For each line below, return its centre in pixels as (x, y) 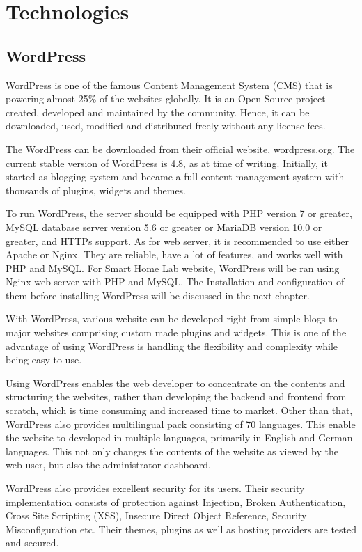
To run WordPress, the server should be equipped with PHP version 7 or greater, (179, 213)
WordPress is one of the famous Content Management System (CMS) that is (169, 85)
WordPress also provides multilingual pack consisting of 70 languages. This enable (181, 424)
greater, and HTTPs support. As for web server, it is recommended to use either (177, 240)
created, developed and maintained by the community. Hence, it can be (158, 112)
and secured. (32, 543)
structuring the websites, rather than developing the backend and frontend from (176, 396)
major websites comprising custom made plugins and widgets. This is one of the (176, 332)
